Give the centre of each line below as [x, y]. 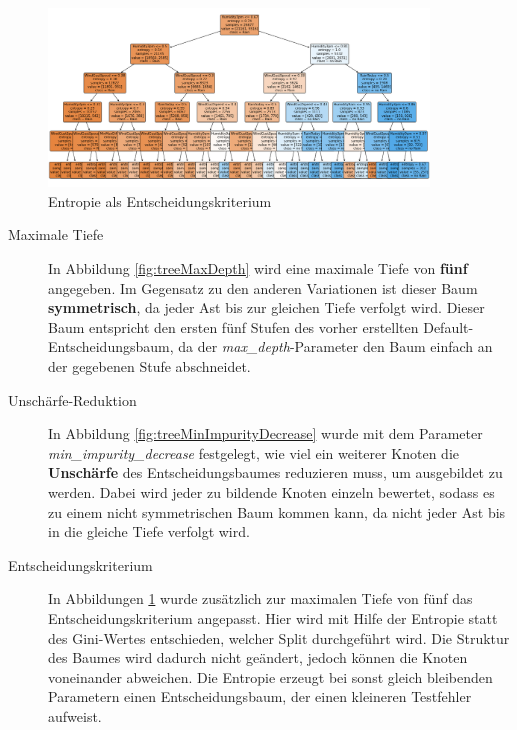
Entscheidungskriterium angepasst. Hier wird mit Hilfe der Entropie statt [273, 617]
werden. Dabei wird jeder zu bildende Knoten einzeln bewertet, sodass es [271, 491]
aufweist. [75, 715]
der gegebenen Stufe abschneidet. [149, 365]
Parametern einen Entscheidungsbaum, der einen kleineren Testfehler [260, 696]
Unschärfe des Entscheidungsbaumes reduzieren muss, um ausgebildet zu [275, 472]
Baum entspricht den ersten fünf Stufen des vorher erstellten [233, 326]
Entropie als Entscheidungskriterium [160, 200]
